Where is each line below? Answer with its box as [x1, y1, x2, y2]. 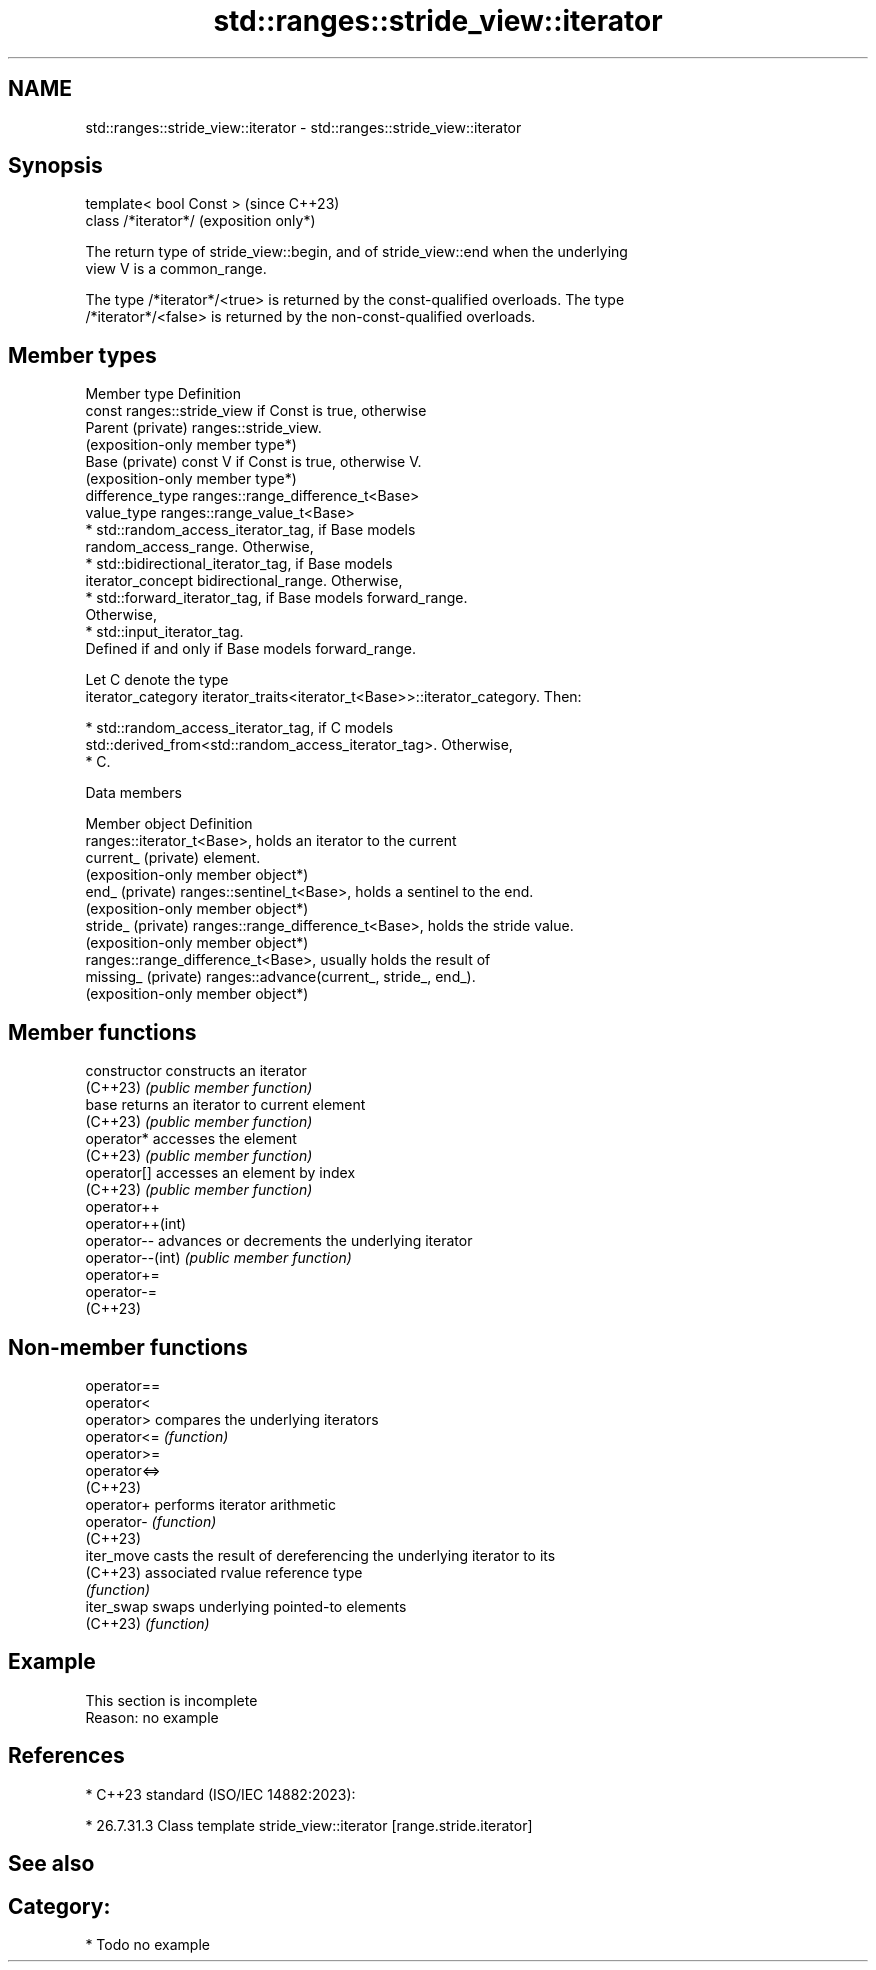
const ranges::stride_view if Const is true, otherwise [85, 402, 427, 420]
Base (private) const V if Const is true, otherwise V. [85, 453, 422, 471]
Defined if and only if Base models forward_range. [85, 640, 416, 658]
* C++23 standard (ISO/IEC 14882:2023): [85, 1785, 356, 1803]
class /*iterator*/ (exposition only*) [85, 212, 316, 230]
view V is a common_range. [85, 260, 267, 278]
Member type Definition [85, 385, 241, 403]
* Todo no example [85, 1935, 210, 1953]
